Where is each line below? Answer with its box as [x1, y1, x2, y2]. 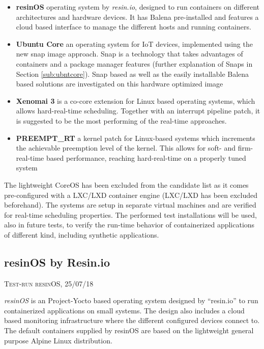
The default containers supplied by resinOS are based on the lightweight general [4, 325, 254, 336]
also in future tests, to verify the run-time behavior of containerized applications [4, 219, 255, 230]
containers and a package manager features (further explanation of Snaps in [16, 58, 253, 69]
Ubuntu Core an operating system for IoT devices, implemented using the [16, 38, 253, 49]
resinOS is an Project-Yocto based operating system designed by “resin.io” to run [4, 295, 258, 306]
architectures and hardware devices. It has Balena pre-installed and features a [16, 11, 259, 22]
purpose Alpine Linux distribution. [4, 335, 112, 345]
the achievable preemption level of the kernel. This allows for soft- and [16, 142, 236, 153]
